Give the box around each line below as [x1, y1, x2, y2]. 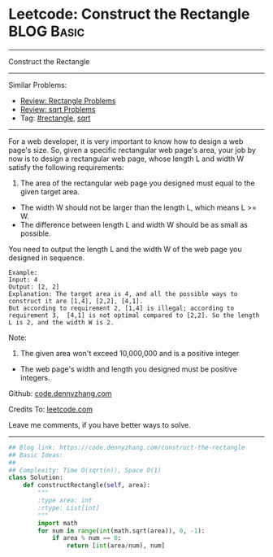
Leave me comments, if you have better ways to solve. [8, 420, 191, 429]
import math [37, 519, 79, 527]
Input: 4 [8, 276, 38, 284]
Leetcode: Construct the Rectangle [8, 5, 250, 24]
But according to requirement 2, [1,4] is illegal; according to [8, 304, 234, 312]
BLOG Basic [8, 22, 85, 41]
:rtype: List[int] [37, 503, 100, 512]
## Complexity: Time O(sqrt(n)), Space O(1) [8, 466, 162, 474]
